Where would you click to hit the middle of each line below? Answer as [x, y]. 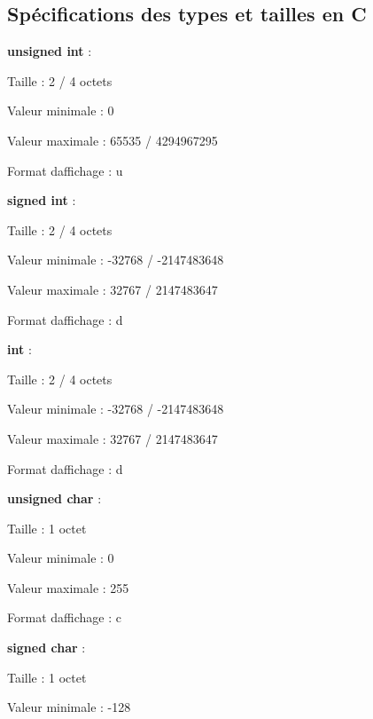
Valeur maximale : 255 [68, 587]
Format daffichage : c [64, 617]
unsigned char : [54, 498]
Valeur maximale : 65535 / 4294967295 [113, 140]
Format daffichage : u [65, 170]
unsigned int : [50, 51]
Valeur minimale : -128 [69, 707]
